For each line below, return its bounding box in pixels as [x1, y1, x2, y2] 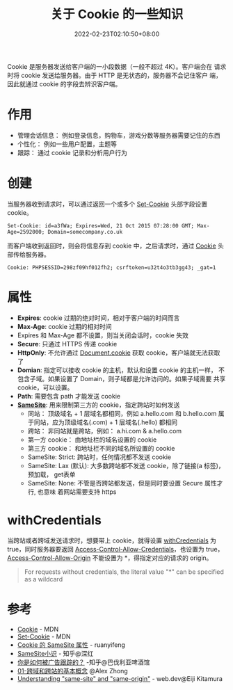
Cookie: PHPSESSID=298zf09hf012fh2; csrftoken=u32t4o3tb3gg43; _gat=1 [7, 264, 216, 271]
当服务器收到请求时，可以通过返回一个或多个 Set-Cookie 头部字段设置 [7, 200, 208, 208]
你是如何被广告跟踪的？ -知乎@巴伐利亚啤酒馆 [17, 658, 150, 666]
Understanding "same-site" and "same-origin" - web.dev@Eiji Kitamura [17, 674, 223, 682]
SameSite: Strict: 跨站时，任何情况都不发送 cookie [27, 453, 172, 461]
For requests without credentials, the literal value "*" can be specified [24, 568, 225, 576]
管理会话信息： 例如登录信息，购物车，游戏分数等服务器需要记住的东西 [17, 131, 220, 139]
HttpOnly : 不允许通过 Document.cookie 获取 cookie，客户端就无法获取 [17, 348, 220, 357]
